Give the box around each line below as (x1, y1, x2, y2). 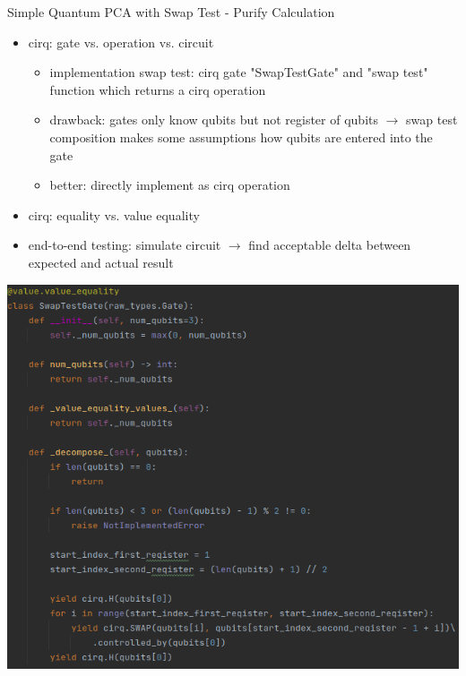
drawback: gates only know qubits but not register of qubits (49, 110, 378, 129)
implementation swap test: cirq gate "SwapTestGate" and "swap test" (49, 63, 428, 81)
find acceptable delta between (248, 235, 411, 254)
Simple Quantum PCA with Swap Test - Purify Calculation (7, 3, 335, 21)
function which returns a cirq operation (49, 80, 266, 98)
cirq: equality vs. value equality (28, 205, 200, 224)
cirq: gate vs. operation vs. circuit (28, 32, 214, 51)
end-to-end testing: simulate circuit (28, 235, 221, 254)
